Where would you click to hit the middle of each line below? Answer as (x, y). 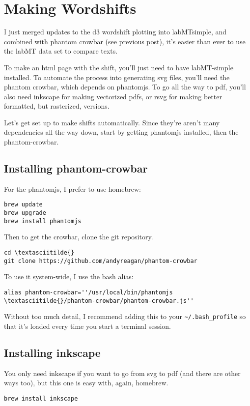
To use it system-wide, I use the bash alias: (69, 276)
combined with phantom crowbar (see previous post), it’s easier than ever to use (125, 41)
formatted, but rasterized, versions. (57, 106)
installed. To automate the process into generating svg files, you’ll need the (117, 77)
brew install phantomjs (43, 221)
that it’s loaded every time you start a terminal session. (87, 326)
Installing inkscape (52, 352)
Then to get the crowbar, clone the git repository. (79, 237)
